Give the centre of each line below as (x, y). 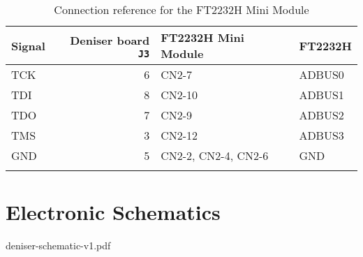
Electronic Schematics (113, 212)
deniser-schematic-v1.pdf (58, 245)
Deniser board (110, 40)
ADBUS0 (321, 74)
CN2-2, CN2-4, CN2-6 (215, 155)
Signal (28, 45)
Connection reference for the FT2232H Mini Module (181, 9)
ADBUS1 (321, 95)
